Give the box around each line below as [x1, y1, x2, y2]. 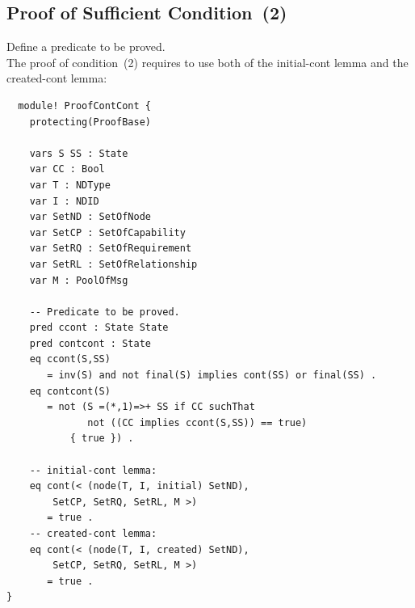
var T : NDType [29, 179, 111, 191]
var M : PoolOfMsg [29, 274, 128, 286]
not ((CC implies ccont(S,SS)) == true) [87, 416, 308, 429]
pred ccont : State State [29, 322, 169, 334]
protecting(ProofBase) [29, 116, 151, 128]
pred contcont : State [29, 337, 151, 349]
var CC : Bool [29, 163, 105, 175]
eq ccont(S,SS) [29, 353, 111, 365]
